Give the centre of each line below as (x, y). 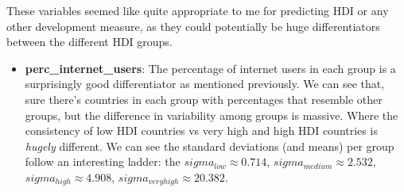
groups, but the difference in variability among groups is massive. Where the (212, 115)
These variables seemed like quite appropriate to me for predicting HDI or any (198, 10)
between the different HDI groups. (89, 42)
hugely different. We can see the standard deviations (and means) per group (210, 146)
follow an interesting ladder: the (103, 161)
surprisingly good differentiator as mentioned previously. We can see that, (205, 84)
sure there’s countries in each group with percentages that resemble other (204, 99)
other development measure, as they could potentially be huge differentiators (193, 26)
